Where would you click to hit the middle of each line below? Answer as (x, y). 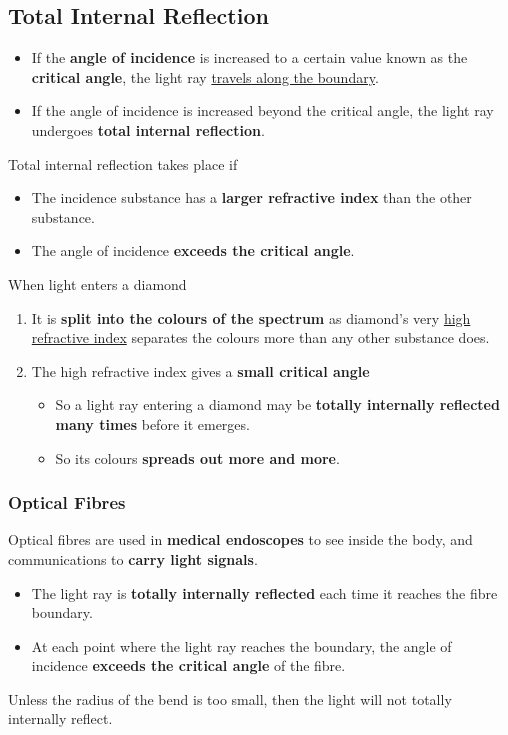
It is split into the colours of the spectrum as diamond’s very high (251, 317)
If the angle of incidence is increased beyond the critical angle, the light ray (262, 110)
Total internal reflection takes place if (123, 163)
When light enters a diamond (97, 283)
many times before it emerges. (152, 423)
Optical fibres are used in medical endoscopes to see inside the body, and (240, 539)
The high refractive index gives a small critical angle (200, 370)
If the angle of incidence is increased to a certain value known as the (249, 57)
